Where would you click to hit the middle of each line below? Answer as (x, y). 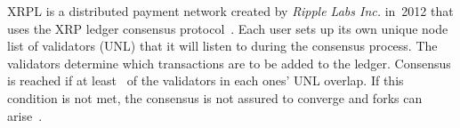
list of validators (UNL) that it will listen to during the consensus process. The (222, 46)
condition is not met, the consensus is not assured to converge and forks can (215, 97)
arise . (25, 115)
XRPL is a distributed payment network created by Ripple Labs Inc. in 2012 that (230, 11)
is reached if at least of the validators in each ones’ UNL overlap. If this (206, 80)
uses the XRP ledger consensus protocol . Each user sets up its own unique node (228, 28)
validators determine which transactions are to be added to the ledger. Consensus (229, 63)
